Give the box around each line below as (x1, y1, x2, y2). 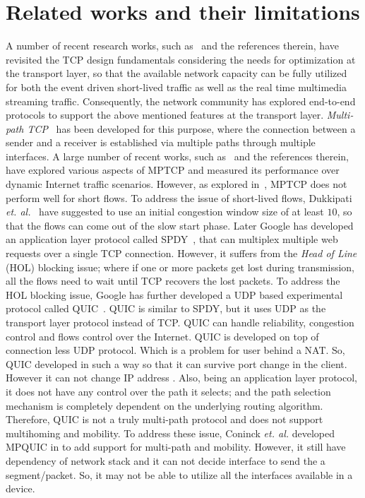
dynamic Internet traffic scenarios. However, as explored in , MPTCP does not (6, 177, 347, 191)
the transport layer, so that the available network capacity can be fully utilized (6, 66, 347, 81)
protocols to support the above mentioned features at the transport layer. (6, 107, 324, 122)
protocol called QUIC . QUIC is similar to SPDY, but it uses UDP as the (6, 301, 326, 316)
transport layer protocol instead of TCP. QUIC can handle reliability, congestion (6, 315, 354, 329)
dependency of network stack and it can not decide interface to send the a (6, 453, 325, 468)
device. (6, 481, 35, 496)
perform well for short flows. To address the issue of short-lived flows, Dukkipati (6, 190, 352, 205)
